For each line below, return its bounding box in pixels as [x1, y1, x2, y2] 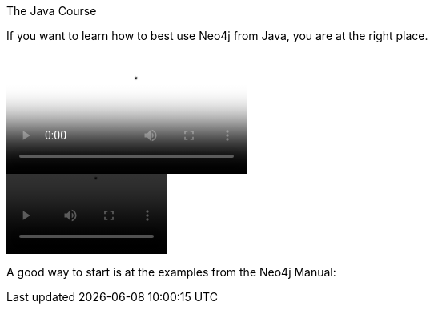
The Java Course [6, 4, 97, 18]
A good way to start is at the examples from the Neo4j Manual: [6, 265, 336, 279]
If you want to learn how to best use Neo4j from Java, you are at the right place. [6, 29, 428, 42]
